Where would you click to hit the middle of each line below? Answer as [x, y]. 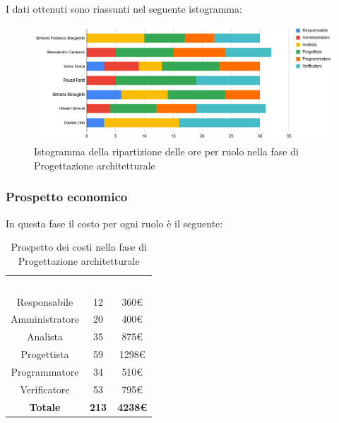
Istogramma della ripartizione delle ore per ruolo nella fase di [166, 151]
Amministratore [45, 319]
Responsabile [45, 301]
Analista [45, 336]
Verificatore [45, 389]
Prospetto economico [67, 197]
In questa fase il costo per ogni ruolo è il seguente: [114, 223]
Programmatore [45, 372]
